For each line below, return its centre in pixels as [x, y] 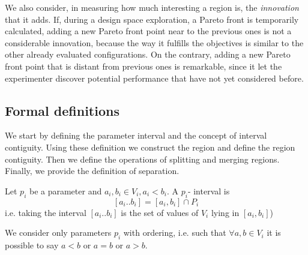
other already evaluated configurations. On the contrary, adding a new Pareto [148, 54]
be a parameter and [65, 190]
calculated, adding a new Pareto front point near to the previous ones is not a [148, 31]
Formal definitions [62, 110]
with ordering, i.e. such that [175, 232]
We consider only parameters [58, 232]
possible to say [32, 244]
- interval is [209, 190]
